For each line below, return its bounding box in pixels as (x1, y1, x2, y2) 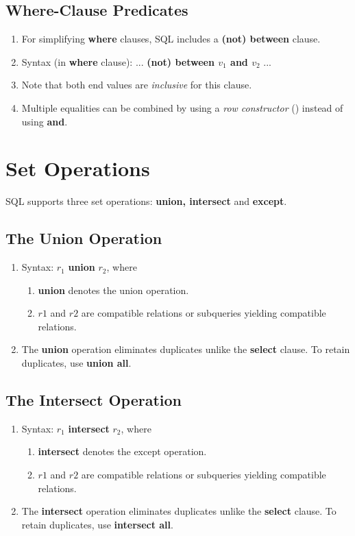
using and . (21, 114, 68, 128)
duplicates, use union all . (21, 356, 132, 370)
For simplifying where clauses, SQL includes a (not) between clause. (21, 32, 321, 46)
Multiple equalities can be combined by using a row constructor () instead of (21, 100, 343, 114)
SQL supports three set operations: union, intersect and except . (5, 194, 287, 208)
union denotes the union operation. (38, 282, 189, 297)
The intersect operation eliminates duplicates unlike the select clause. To (21, 504, 336, 518)
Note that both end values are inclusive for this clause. (21, 77, 252, 92)
